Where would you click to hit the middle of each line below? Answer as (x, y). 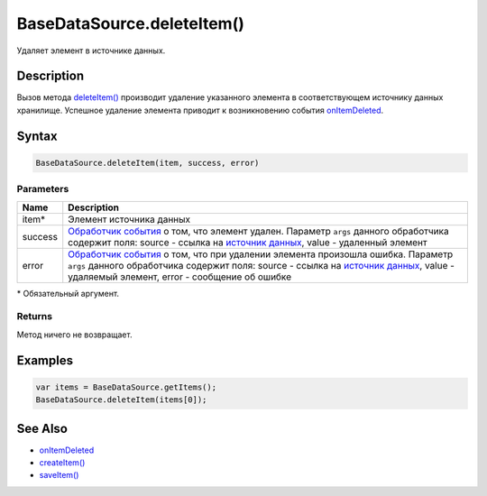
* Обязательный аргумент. (68, 293)
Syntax (37, 136)
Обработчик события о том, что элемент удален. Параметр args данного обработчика (259, 231)
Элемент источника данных (129, 219)
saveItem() (59, 475)
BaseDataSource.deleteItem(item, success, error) (147, 163)
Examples (45, 360)
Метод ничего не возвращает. (74, 335)
